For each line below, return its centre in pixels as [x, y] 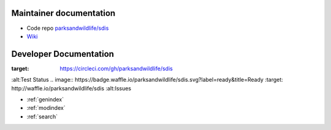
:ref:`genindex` [45, 99]
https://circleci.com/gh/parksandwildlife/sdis [116, 68]
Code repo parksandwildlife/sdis [68, 28]
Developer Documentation [63, 54]
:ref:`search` [42, 117]
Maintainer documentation [63, 13]
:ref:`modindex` [46, 108]
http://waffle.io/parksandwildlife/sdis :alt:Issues [71, 88]
